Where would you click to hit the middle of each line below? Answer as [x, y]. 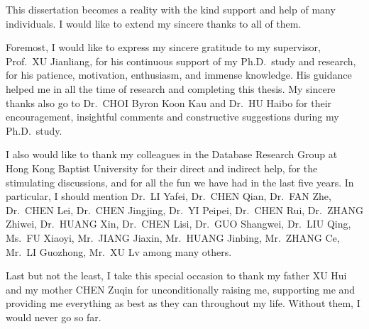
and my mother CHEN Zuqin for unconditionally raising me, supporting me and [181, 289]
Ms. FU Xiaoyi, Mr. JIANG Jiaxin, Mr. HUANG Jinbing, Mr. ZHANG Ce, [173, 237]
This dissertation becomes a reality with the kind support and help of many [171, 9]
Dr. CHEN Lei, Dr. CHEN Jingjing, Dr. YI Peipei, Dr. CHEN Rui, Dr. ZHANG [184, 210]
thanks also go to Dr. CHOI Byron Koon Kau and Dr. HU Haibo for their [169, 102]
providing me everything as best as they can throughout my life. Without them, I [183, 303]
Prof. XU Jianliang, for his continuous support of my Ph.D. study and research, [181, 61]
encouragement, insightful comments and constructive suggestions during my [172, 117]
